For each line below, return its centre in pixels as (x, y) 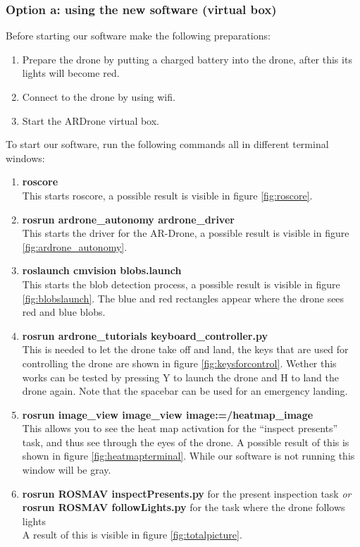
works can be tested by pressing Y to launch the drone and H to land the (180, 377)
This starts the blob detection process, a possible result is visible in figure (181, 284)
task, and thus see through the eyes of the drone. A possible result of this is (186, 442)
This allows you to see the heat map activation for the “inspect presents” (180, 428)
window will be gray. (67, 470)
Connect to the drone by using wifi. (99, 97)
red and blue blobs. (64, 312)
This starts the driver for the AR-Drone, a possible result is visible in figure (186, 233)
